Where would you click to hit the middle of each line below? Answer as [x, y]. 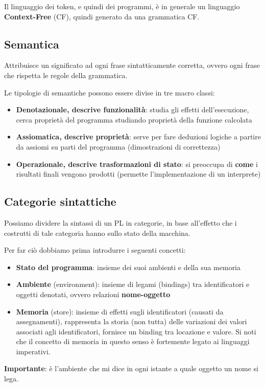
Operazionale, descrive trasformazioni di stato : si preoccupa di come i [137, 164]
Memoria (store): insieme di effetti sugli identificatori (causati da [120, 311]
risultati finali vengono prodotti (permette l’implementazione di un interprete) [138, 174]
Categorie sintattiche [60, 201]
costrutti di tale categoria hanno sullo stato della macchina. [97, 233]
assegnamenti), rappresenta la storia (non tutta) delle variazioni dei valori [131, 321]
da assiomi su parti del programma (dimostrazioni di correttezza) [118, 146]
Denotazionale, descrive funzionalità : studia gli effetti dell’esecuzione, [132, 110]
